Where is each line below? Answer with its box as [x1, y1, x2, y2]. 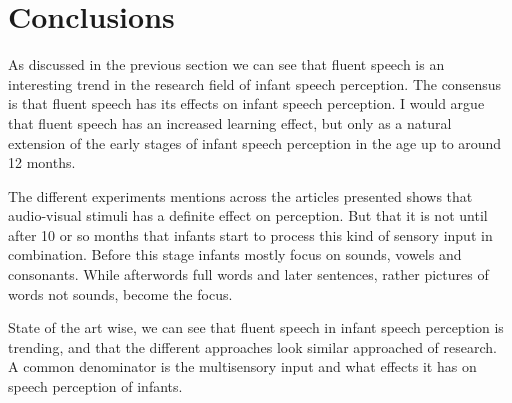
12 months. [8, 152, 76, 173]
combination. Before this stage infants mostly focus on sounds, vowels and [8, 244, 462, 265]
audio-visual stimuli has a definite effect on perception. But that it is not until [8, 205, 488, 226]
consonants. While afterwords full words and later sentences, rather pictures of [8, 264, 489, 285]
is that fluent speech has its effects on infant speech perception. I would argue [8, 93, 485, 114]
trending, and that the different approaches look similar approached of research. [8, 336, 497, 357]
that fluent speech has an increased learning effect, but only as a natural [8, 112, 452, 133]
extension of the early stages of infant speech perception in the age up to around [8, 132, 502, 153]
